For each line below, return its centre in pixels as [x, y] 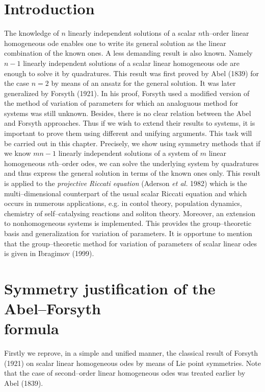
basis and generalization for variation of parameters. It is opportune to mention [128, 233]
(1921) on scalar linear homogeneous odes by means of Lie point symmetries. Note [132, 363]
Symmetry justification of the [110, 288]
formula [32, 328]
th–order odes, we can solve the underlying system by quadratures [155, 163]
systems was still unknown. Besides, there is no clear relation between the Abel [128, 113]
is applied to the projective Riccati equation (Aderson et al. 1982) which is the [126, 183]
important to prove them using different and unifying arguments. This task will [128, 133]
